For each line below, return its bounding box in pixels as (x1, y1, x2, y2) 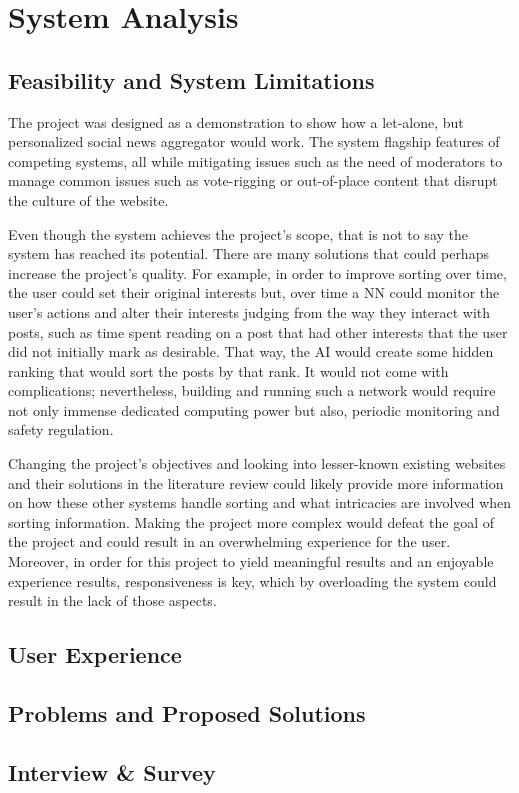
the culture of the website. (8, 189, 169, 210)
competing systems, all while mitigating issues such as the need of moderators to (8, 150, 503, 171)
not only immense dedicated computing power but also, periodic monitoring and (8, 399, 500, 420)
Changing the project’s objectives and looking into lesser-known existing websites (8, 453, 506, 474)
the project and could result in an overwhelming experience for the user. (8, 531, 451, 552)
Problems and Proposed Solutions (8, 698, 366, 728)
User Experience (8, 639, 182, 670)
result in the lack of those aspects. (8, 590, 217, 611)
